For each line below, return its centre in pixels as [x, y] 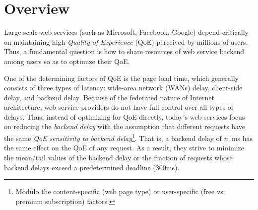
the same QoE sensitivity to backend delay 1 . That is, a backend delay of [113, 137]
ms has [242, 138]
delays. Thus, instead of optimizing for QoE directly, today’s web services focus [125, 116]
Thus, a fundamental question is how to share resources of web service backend [124, 51]
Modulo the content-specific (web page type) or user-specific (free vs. [120, 191]
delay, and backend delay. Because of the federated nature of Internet [109, 97]
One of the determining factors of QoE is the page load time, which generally [121, 78]
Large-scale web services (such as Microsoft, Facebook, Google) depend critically [127, 32]
